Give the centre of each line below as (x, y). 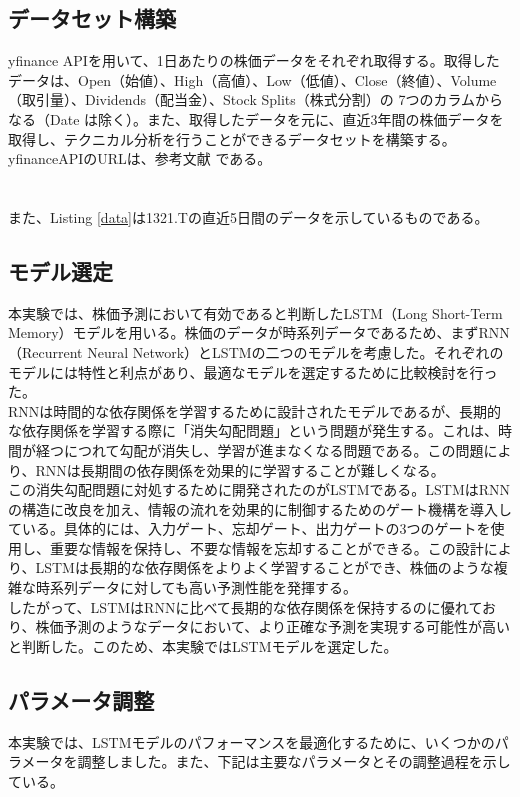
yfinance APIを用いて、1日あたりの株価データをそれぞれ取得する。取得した (254, 60)
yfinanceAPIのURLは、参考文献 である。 (140, 158)
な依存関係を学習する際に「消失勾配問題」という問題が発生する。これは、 (253, 430)
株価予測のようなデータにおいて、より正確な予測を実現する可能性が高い (273, 626)
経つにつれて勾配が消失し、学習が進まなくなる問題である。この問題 (259, 449)
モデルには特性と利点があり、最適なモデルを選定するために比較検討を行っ (253, 371)
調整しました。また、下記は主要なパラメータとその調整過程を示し (294, 761)
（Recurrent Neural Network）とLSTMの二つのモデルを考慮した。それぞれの (256, 351)
